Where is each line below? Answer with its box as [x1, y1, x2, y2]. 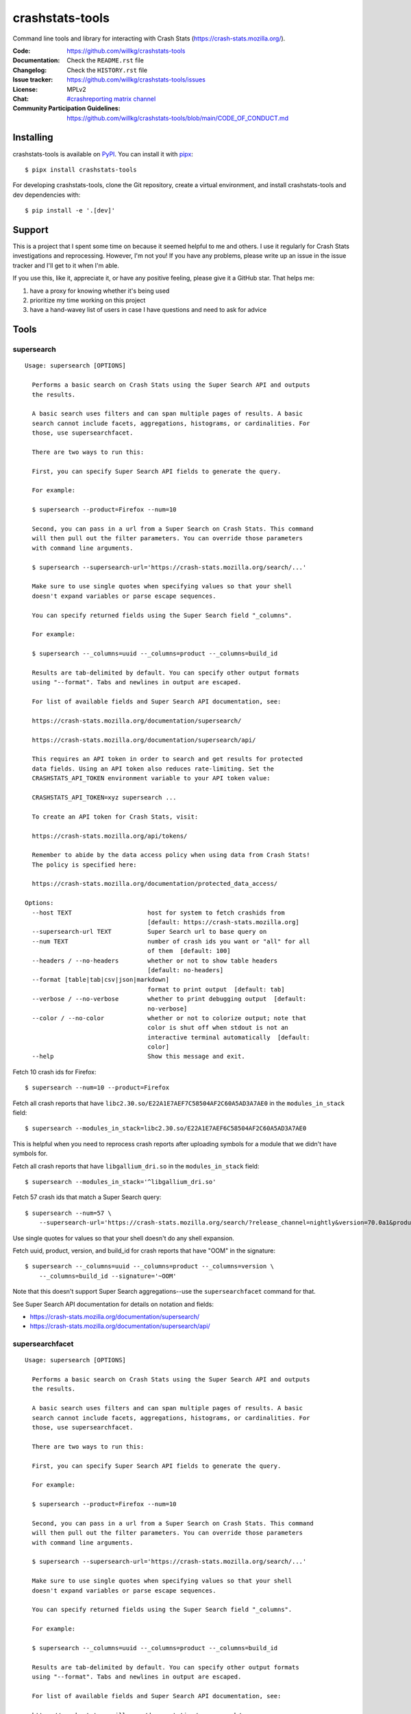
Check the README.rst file [66, 56, 144, 64]
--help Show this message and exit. [32, 1052, 246, 1061]
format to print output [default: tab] [147, 985, 285, 993]
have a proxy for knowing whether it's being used [29, 287, 170, 295]
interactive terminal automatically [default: [147, 1033, 310, 1041]
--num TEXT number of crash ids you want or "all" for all [32, 937, 310, 945]
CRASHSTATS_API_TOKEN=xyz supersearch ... [32, 793, 177, 801]
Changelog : [12, 66, 47, 74]
